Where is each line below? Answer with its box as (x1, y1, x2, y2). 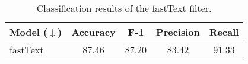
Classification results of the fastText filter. (36, 1, 212, 15)
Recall (209, 25, 239, 39)
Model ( (9, 25, 48, 39)
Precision (156, 25, 200, 39)
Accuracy (71, 25, 116, 39)
